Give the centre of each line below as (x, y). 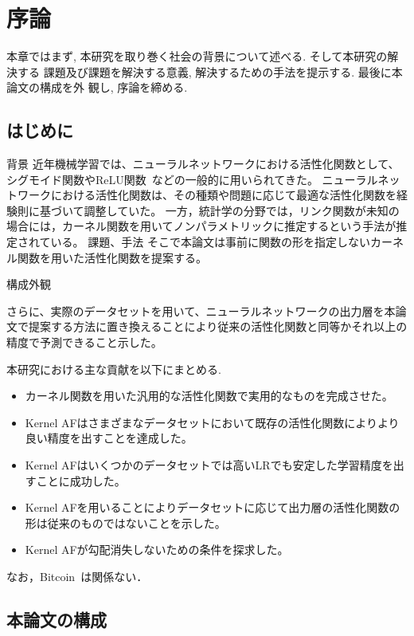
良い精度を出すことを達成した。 (109, 438)
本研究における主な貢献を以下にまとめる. (114, 369)
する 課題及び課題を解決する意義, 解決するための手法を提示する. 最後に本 (210, 71)
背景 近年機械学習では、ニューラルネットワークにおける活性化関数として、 (203, 164)
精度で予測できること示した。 (84, 342)
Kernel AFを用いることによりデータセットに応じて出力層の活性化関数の (213, 507)
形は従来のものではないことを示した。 (125, 522)
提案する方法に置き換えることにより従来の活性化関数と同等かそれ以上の (218, 326)
